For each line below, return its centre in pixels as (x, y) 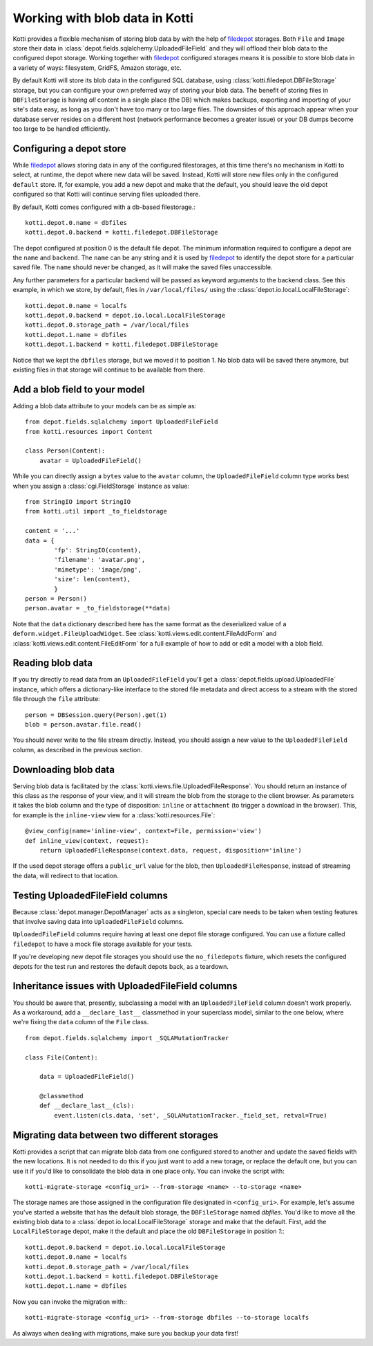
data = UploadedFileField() (87, 1077)
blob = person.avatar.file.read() (83, 724)
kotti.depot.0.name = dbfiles (76, 222)
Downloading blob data (64, 769)
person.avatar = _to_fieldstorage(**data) (98, 608)
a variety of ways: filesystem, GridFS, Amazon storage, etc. (97, 67)
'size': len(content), (93, 579)
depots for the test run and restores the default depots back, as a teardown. (121, 966)
